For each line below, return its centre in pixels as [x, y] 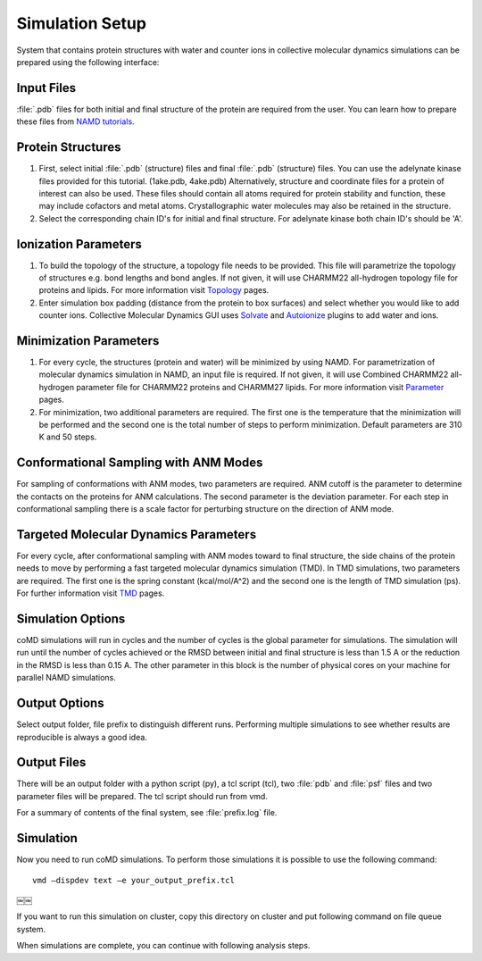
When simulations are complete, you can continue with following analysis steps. [163, 946]
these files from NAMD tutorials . [75, 121]
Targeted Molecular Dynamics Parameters [137, 535]
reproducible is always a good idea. [82, 737]
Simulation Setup [82, 23]
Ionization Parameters [79, 244]
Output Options [60, 703]
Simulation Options [71, 619]
